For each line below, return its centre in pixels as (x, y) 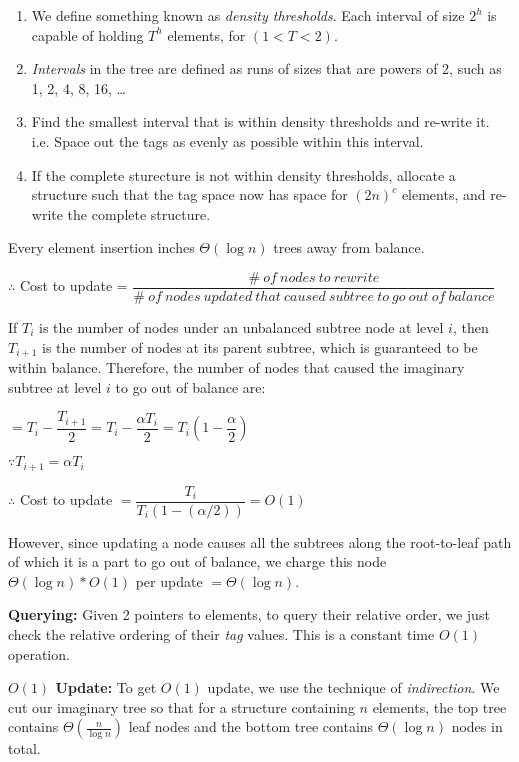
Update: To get (106, 687)
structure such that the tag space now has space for (189, 194)
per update (169, 580)
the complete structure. (139, 213)
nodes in (477, 726)
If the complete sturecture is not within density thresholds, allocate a (243, 174)
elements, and (443, 194)
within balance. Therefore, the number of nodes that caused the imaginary (236, 367)
